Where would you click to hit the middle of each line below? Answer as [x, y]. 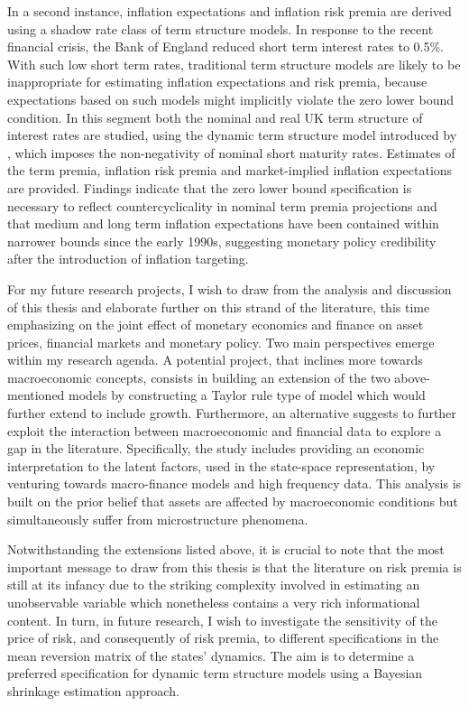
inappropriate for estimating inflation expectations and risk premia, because [217, 82]
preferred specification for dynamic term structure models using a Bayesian [215, 673]
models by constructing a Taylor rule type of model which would [247, 395]
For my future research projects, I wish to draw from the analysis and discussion [230, 288]
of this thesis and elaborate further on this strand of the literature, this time [219, 307]
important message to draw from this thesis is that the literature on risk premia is [234, 567]
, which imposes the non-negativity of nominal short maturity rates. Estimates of [231, 152]
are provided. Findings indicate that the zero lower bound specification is [210, 187]
